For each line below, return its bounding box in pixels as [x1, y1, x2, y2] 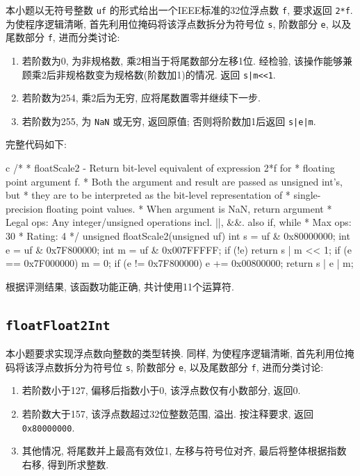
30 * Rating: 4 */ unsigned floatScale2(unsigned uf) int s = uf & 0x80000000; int [6, 229, 350, 243]
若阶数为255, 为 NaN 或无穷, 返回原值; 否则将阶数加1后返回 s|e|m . [22, 113, 316, 128]
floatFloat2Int [6, 318, 111, 333]
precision [6, 201, 43, 215]
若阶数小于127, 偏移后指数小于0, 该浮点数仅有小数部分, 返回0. [22, 383, 301, 397]
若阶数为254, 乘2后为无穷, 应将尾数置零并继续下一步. [22, 90, 261, 105]
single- [293, 188, 321, 202]
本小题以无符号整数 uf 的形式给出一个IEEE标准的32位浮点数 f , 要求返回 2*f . [6, 3, 353, 17]
